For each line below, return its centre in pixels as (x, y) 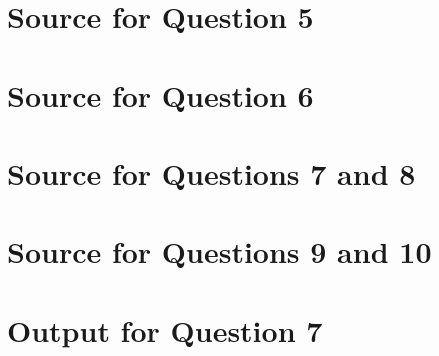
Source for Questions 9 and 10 (219, 251)
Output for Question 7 (165, 329)
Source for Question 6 (160, 94)
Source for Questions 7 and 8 (211, 172)
